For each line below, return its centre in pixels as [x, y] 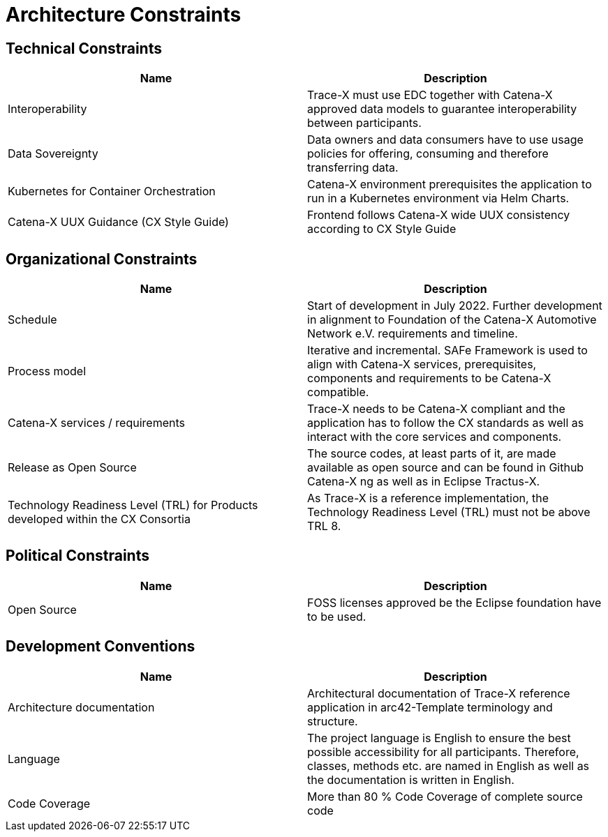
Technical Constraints [84, 48]
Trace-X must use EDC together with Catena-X [430, 95]
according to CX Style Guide [382, 229]
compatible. [338, 392]
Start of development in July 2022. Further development [455, 306]
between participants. [364, 123]
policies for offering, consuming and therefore [428, 154]
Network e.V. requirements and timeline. [413, 334]
